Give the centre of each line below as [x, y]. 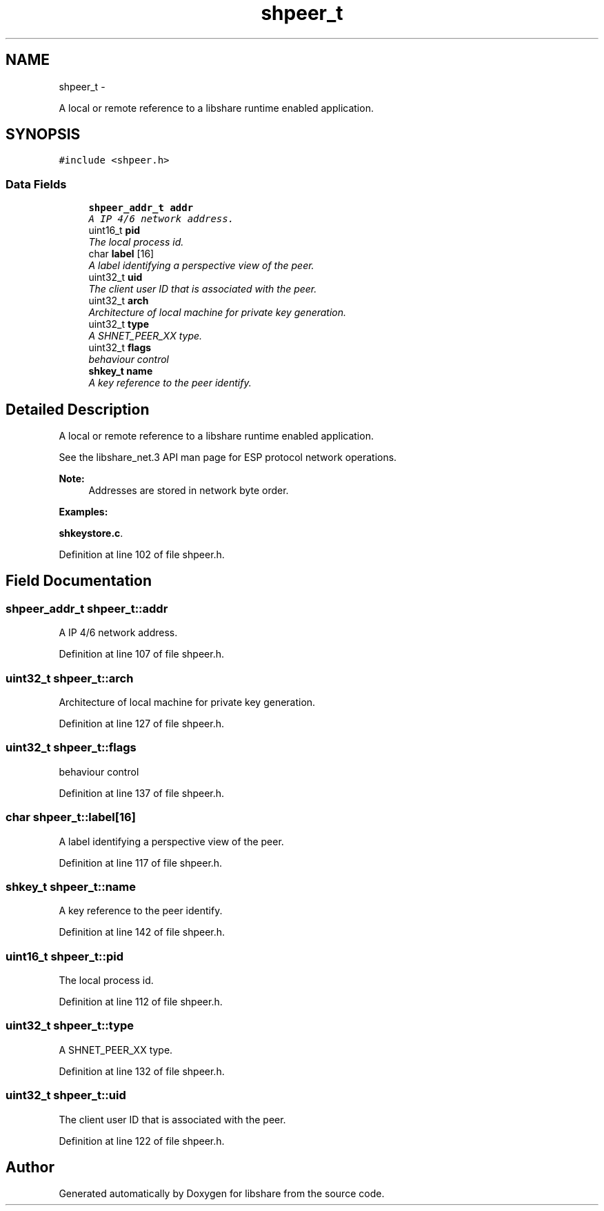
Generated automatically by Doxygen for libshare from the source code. [222, 1194]
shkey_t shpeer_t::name [71, 886]
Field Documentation [79, 581]
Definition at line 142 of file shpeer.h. [142, 932]
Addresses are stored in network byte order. [189, 491]
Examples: [83, 512]
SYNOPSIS [43, 135]
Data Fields [36, 184]
